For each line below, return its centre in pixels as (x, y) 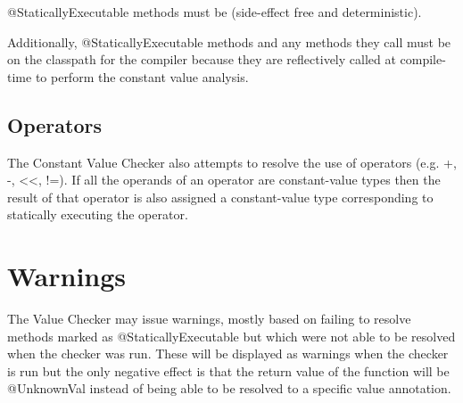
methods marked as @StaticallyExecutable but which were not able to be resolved (231, 336)
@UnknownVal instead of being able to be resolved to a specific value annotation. (229, 388)
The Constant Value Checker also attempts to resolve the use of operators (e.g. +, (232, 162)
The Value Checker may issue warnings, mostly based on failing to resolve (209, 319)
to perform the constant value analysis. (142, 76)
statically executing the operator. (98, 214)
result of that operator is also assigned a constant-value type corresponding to (220, 197)
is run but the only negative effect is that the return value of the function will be (228, 370)
